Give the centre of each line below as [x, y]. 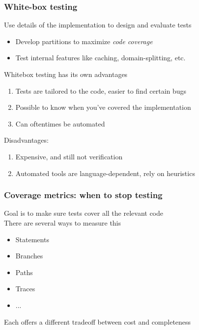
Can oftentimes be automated [60, 123]
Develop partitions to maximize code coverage [84, 41]
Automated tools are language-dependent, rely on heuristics [105, 173]
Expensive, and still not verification [69, 156]
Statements [32, 239]
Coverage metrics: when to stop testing [83, 195]
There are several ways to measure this [63, 222]
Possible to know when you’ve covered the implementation [103, 107]
